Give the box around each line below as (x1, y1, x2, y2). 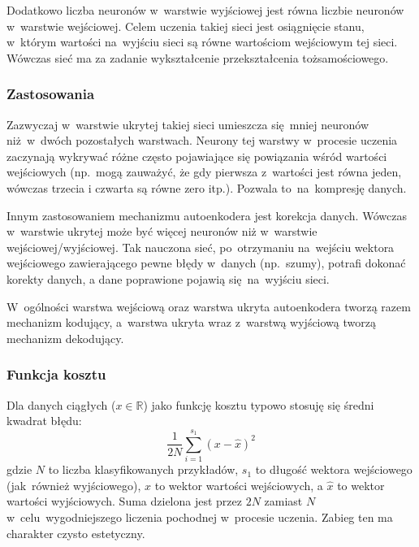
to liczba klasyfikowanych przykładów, (48, 461, 239, 478)
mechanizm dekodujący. (6, 329, 124, 346)
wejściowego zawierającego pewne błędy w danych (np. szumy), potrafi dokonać (6, 254, 406, 271)
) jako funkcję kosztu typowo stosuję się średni (143, 396, 374, 413)
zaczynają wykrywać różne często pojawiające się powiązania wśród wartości (6, 147, 387, 164)
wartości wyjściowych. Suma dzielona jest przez (6, 493, 242, 510)
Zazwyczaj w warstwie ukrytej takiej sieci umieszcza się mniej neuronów (6, 115, 369, 132)
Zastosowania (6, 84, 95, 104)
